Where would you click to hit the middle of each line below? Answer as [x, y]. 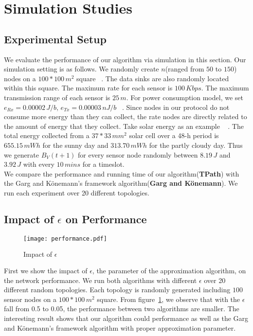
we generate [21, 154]
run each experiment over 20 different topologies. [77, 192]
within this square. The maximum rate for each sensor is [88, 88]
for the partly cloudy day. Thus [196, 145]
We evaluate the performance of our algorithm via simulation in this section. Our [125, 59]
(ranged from [185, 69]
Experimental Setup [55, 39]
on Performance [106, 219]
